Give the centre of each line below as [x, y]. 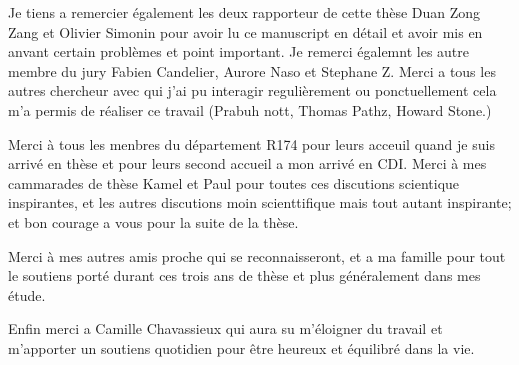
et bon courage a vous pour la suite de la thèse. [153, 221]
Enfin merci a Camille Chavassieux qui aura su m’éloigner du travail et [225, 328]
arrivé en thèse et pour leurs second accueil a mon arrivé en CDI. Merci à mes [247, 163]
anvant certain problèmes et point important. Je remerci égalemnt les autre [238, 51]
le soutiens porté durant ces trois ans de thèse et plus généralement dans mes [244, 275]
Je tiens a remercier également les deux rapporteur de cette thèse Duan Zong [244, 12]
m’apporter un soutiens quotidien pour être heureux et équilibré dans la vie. [241, 347]
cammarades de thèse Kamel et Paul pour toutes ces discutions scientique [234, 182]
